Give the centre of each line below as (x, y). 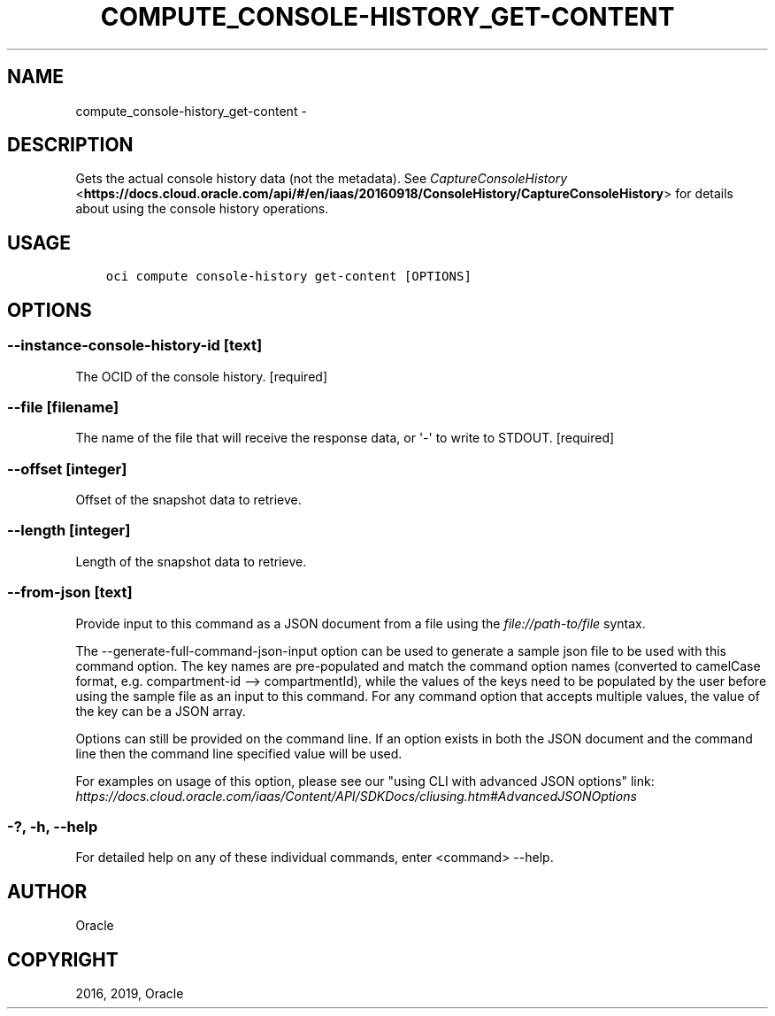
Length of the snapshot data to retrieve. (191, 561)
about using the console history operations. (202, 209)
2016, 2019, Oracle (130, 993)
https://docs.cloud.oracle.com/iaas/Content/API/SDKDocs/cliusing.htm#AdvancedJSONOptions (356, 796)
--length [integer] (69, 531)
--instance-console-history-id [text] (135, 346)
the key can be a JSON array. (161, 711)
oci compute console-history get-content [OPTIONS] (288, 277)
